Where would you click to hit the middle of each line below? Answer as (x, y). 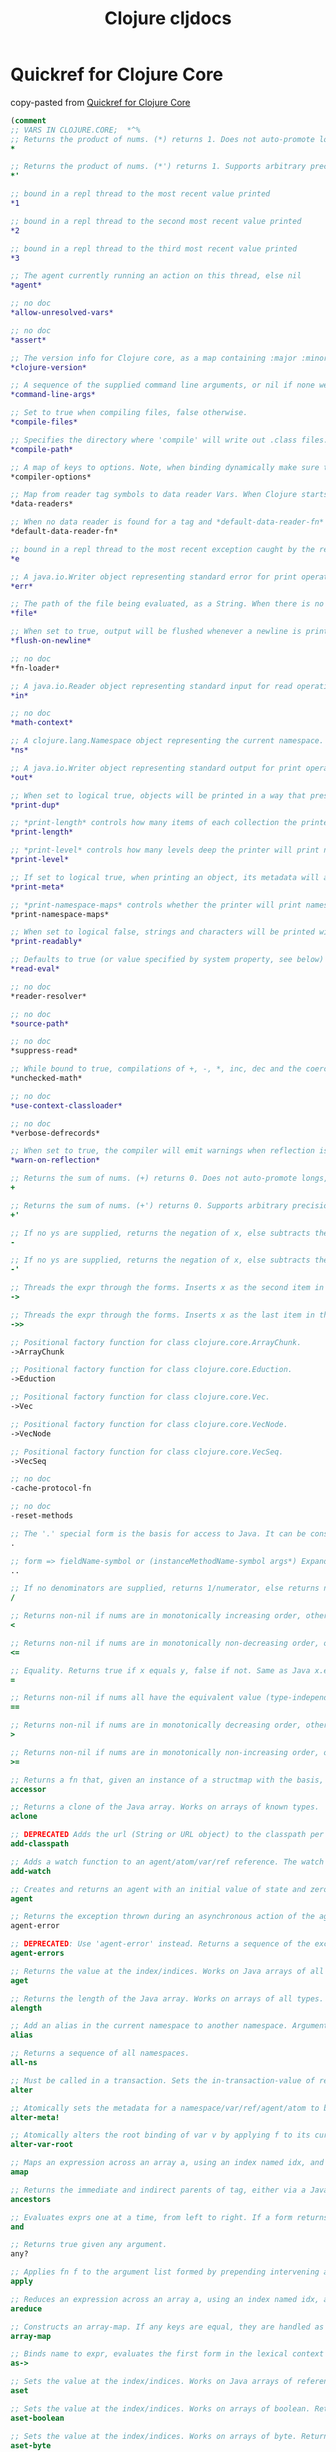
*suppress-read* (44, 1051)
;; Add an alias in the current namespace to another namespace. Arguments (171, 2026)
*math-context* (42, 723)
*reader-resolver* (48, 996)
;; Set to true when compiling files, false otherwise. (129, 413)
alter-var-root (42, 2145)
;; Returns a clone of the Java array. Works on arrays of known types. (165, 1807)
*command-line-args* (53, 395)
